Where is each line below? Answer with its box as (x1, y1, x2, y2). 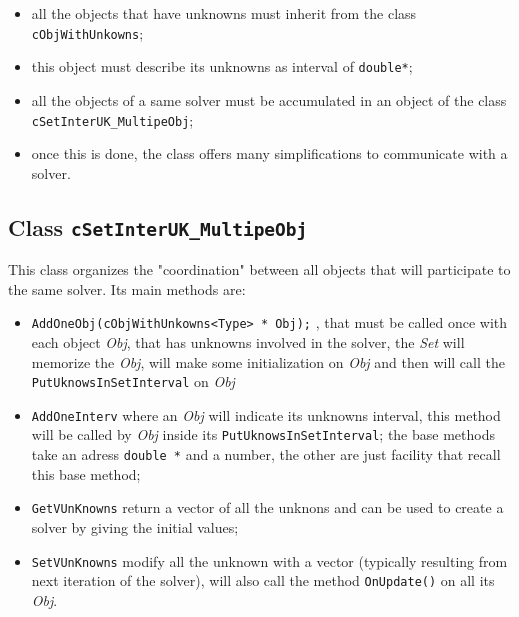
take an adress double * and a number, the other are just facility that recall (31, 444, 501, 465)
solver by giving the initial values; (31, 517, 239, 538)
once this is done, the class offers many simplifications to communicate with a (31, 143, 508, 164)
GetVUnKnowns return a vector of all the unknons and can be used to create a (31, 497, 504, 518)
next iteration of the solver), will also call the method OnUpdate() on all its (31, 570, 495, 591)
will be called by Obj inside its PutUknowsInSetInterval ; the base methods (31, 424, 495, 445)
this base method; (31, 463, 141, 484)
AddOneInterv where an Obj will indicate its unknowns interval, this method (31, 404, 501, 425)
